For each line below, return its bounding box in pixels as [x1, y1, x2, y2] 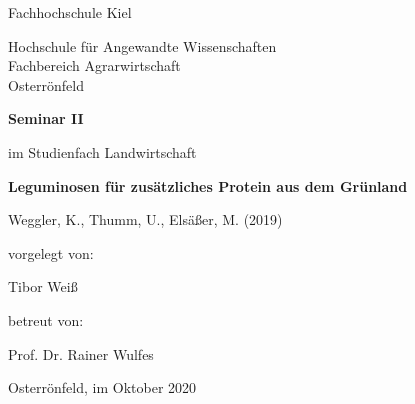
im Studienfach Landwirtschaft [8, 141, 197, 162]
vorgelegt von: [8, 242, 94, 263]
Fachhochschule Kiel [8, 2, 132, 22]
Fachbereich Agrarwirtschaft [8, 55, 181, 76]
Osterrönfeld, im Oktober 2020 [8, 377, 197, 398]
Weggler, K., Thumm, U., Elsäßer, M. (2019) [8, 209, 283, 230]
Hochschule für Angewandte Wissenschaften [8, 35, 277, 56]
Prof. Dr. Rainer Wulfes [8, 343, 154, 364]
